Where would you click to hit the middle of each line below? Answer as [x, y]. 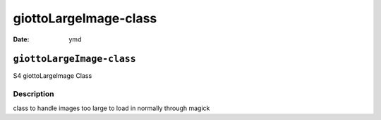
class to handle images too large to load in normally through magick [111, 108]
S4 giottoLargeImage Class [53, 76]
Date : [21, 39]
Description [34, 94]
